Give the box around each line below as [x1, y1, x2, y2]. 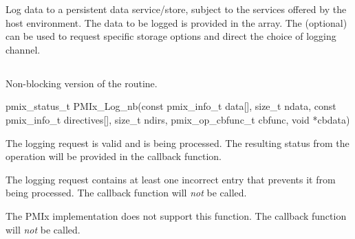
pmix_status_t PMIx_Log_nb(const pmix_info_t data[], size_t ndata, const [6, 99, 336, 113]
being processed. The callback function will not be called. [6, 185, 247, 200]
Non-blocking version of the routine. [6, 76, 158, 90]
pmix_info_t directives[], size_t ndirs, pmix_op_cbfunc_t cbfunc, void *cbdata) [6, 112, 350, 126]
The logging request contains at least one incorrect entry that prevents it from [6, 172, 336, 186]
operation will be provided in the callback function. [6, 149, 222, 163]
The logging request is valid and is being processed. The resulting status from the [6, 135, 349, 150]
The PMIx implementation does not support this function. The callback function [6, 208, 347, 223]
